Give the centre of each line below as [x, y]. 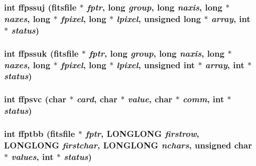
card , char [97, 99]
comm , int [204, 99]
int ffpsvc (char [35, 99]
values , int [32, 156]
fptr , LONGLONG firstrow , [142, 134]
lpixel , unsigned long [159, 18]
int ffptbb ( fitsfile [40, 134]
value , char [150, 99]
